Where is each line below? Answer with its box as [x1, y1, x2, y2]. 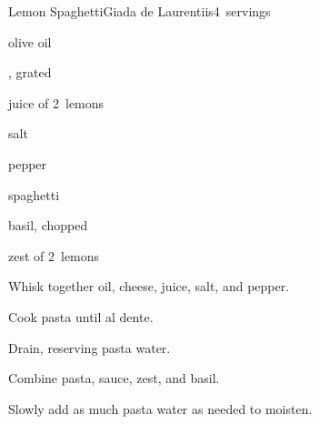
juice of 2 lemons [8, 93, 105, 112]
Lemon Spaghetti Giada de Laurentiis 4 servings [8, 2, 271, 20]
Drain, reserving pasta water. [8, 338, 171, 357]
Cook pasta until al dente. [8, 307, 154, 326]
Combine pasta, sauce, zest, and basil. [8, 368, 220, 388]
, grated [8, 63, 52, 82]
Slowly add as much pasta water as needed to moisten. [8, 399, 313, 418]
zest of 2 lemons [8, 246, 100, 265]
